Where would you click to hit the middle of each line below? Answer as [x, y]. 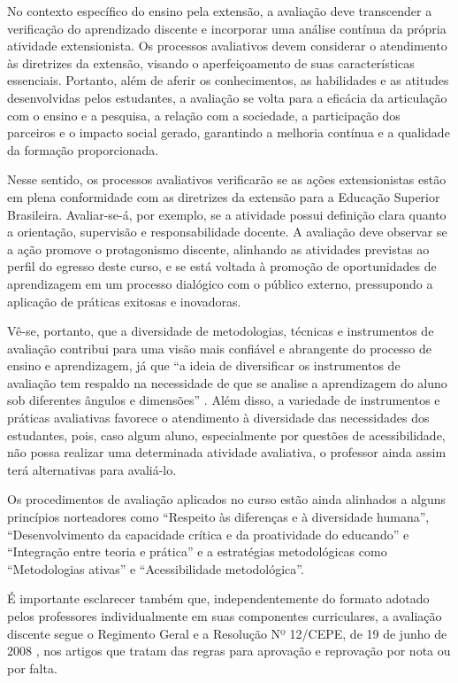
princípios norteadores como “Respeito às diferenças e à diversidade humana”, [218, 517]
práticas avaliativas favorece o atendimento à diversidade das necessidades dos [218, 418]
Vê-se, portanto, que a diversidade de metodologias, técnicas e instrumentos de [221, 331]
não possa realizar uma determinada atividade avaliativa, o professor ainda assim [227, 452]
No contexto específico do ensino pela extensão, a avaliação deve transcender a [220, 11]
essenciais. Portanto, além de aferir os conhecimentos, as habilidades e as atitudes [228, 80]
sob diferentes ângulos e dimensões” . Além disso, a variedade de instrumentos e [224, 400]
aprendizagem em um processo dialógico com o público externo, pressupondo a [220, 283]
